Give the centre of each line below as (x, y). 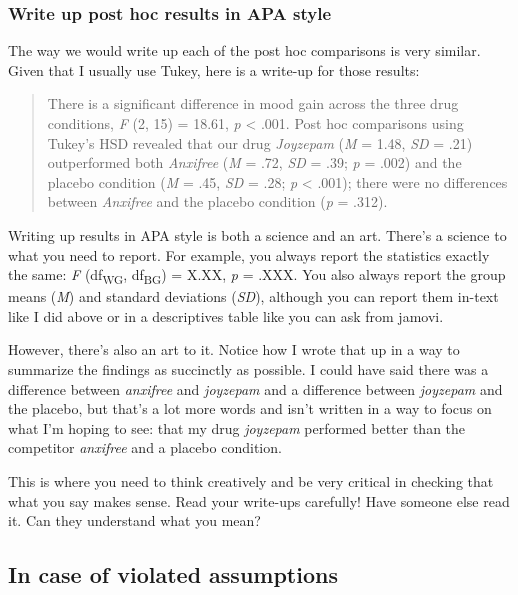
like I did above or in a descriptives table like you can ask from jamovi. (226, 315)
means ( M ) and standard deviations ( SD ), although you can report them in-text (253, 296)
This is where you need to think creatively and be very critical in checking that (251, 481)
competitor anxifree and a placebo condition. (145, 447)
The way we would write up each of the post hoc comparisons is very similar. (244, 50)
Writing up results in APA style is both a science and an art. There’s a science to (257, 234)
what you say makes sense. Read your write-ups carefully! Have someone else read (259, 500)
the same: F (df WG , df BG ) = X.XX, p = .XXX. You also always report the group (257, 275)
